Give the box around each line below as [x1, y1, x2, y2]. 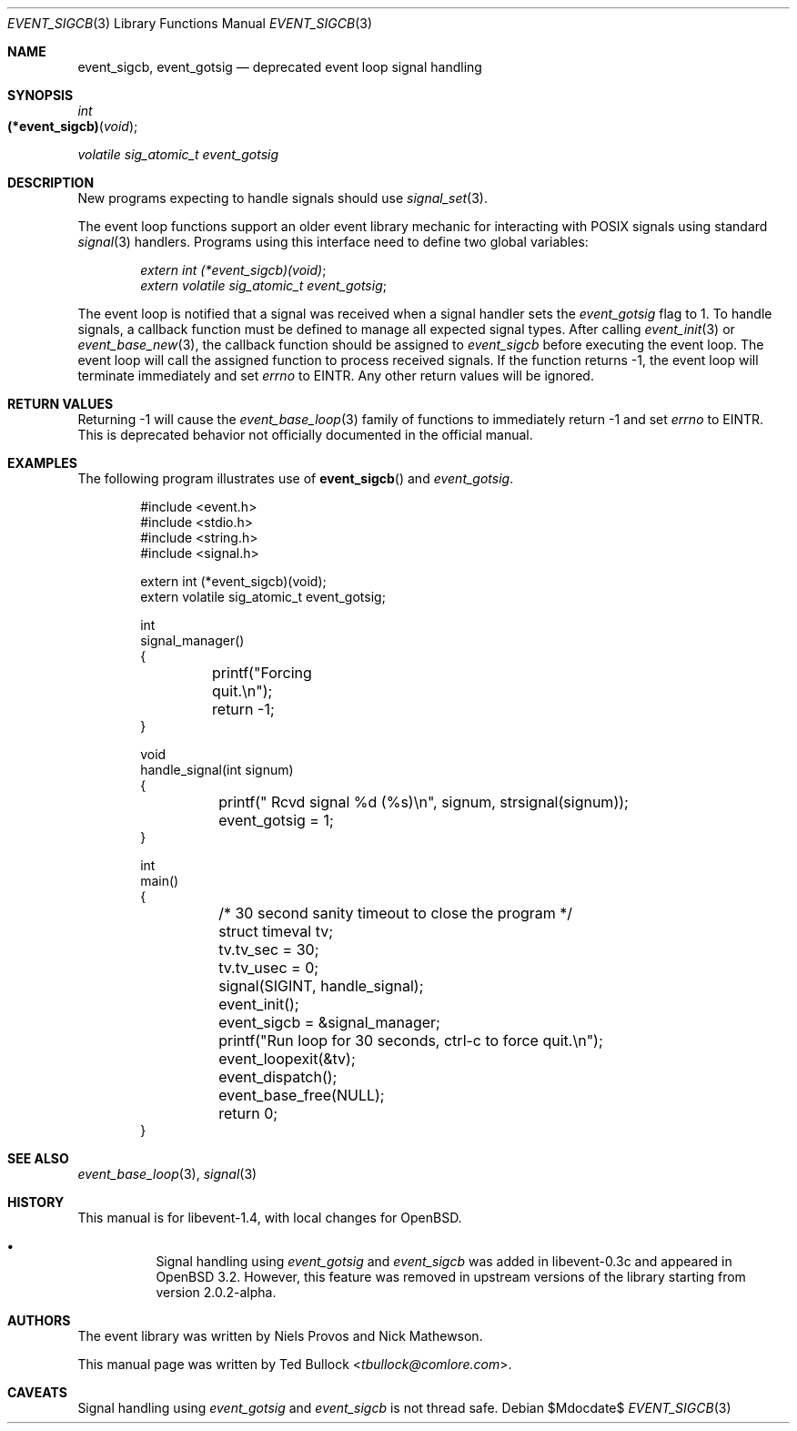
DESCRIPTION [7, 175, 95, 190]
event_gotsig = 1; [218, 811, 334, 829]
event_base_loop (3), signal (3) [77, 1166, 257, 1182]
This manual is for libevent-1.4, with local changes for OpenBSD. [77, 1210, 462, 1225]
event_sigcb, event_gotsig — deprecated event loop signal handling [77, 59, 482, 75]
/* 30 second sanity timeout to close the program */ [218, 904, 573, 922]
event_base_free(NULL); [218, 1086, 385, 1104]
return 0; [218, 1104, 278, 1122]
